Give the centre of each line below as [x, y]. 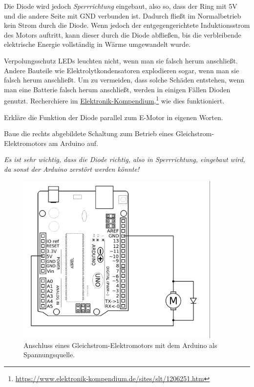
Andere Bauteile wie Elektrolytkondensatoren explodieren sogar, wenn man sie [122, 70]
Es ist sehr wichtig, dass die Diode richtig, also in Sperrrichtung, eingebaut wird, [125, 159]
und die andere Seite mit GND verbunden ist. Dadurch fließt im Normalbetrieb [123, 15]
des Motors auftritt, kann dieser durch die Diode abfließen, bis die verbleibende [123, 34]
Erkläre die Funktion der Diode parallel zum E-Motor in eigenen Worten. [114, 117]
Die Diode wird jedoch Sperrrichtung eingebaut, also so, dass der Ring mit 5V [121, 6]
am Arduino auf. [73, 143]
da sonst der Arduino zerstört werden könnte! [72, 169]
